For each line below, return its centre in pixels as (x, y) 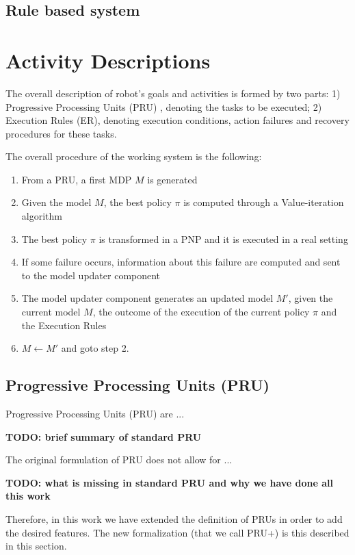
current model (51, 312)
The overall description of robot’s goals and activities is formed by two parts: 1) (173, 93)
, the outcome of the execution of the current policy (201, 312)
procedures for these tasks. (61, 133)
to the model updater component (91, 275)
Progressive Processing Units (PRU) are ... (95, 414)
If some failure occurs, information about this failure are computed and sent (181, 262)
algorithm (42, 216)
